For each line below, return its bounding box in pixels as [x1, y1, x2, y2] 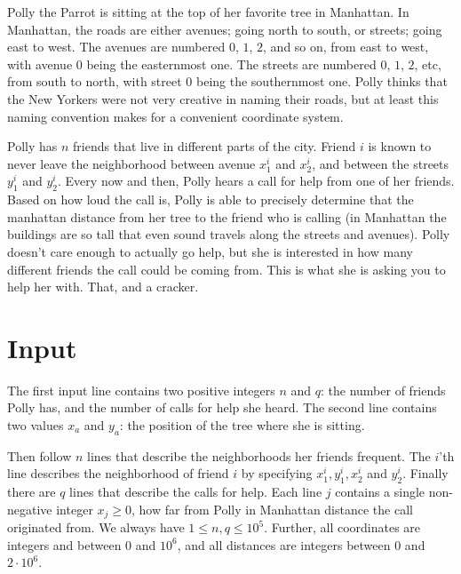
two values [7, 416, 64, 434]
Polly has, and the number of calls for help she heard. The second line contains [7, 398, 437, 417]
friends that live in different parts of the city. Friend [73, 137, 356, 155]
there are [7, 482, 56, 501]
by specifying [241, 464, 313, 482]
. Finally [402, 464, 449, 482]
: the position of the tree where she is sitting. [119, 416, 365, 434]
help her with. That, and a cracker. [7, 277, 199, 296]
